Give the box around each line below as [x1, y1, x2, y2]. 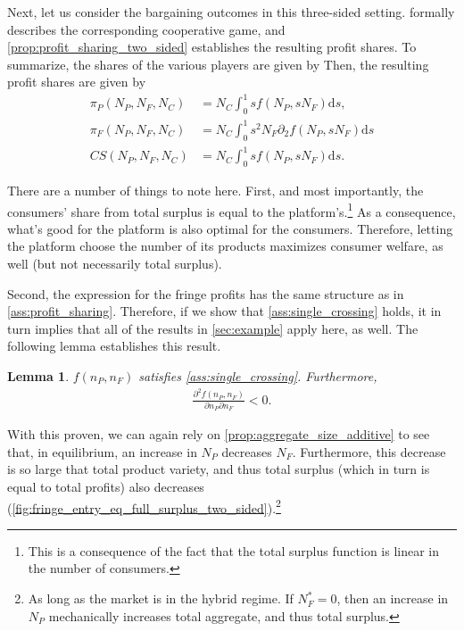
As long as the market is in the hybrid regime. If [28, 589, 294, 608]
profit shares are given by [7, 72, 146, 91]
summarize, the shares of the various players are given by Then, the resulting [7, 54, 429, 73]
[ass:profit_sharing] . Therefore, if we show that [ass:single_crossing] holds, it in [7, 302, 442, 320]
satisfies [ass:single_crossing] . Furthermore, [138, 366, 377, 385]
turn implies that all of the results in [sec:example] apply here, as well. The [7, 319, 418, 337]
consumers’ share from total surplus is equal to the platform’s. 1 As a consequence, [7, 199, 456, 220]
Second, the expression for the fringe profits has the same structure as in [7, 284, 404, 303]
